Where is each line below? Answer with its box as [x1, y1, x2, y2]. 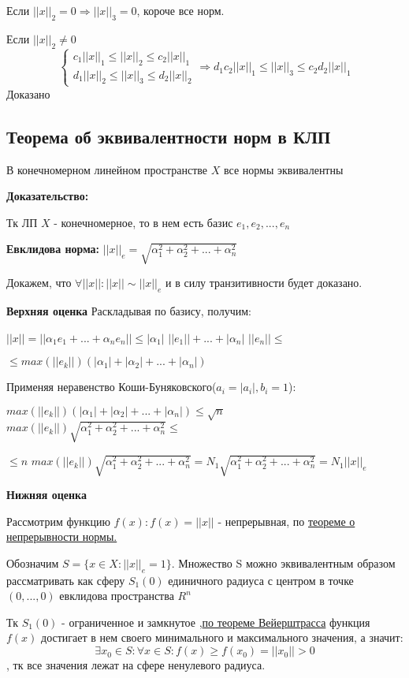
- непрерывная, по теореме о [218, 512, 355, 529]
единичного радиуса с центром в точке [168, 572, 354, 588]
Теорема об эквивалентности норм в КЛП [6, 124, 331, 148]
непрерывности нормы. [6, 528, 117, 545]
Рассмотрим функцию [6, 512, 110, 529]
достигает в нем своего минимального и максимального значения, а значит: [41, 629, 403, 646]
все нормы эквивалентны [224, 161, 344, 177]
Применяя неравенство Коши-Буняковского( [6, 378, 217, 395]
